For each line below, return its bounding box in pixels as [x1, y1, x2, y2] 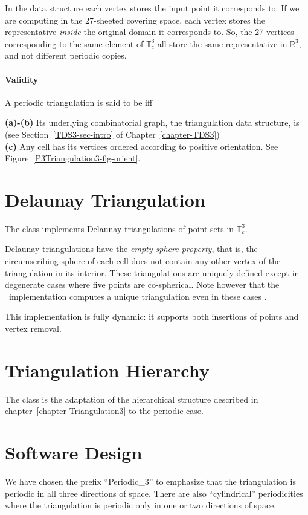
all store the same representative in [157, 37, 287, 50]
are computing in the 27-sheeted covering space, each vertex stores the [5, 13, 265, 26]
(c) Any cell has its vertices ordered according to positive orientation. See [5, 140, 278, 152]
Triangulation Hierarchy [5, 357, 210, 382]
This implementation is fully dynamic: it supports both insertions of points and [5, 310, 299, 323]
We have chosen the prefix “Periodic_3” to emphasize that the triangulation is [5, 475, 296, 488]
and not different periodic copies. [5, 49, 127, 62]
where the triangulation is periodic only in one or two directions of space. [5, 499, 277, 511]
